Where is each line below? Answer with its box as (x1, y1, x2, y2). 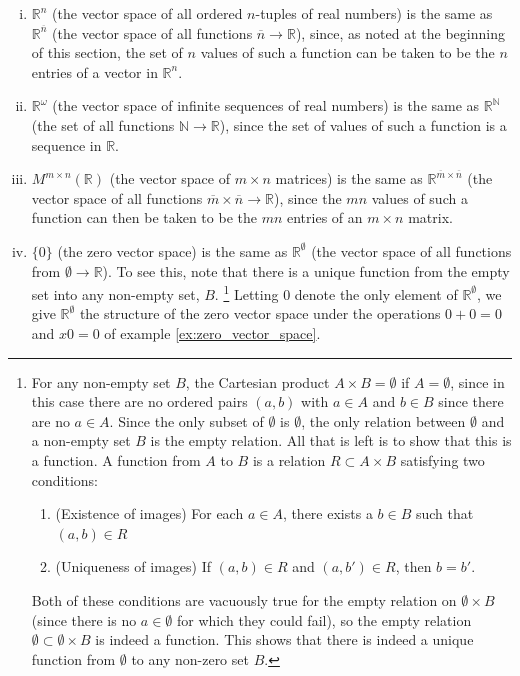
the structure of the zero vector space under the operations (79, 303, 441, 324)
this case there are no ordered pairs (31, 391, 248, 412)
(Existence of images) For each (55, 503, 244, 524)
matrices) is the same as (275, 168, 423, 189)
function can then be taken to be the (31, 207, 257, 228)
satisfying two (400, 449, 485, 470)
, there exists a (282, 503, 373, 524)
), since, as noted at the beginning (295, 22, 505, 43)
